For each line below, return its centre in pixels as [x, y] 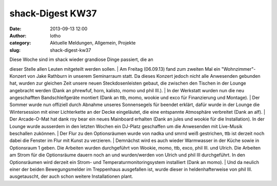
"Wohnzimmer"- [239, 69]
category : [20, 43]
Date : [15, 29]
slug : [15, 50]
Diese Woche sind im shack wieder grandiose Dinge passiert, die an [81, 59]
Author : [18, 35]
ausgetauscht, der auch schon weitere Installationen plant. [71, 176]
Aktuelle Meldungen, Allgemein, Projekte [93, 43]
